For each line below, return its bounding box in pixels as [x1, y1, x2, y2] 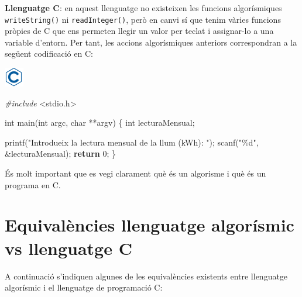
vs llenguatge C [5, 236, 132, 260]
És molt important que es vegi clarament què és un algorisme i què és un [5, 167, 266, 179]
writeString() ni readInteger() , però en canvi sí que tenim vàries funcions [5, 13, 281, 25]
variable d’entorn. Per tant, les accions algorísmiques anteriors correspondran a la [5, 36, 297, 48]
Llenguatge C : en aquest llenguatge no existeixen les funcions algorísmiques [5, 2, 282, 13]
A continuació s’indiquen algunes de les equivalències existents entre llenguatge [5, 270, 288, 282]
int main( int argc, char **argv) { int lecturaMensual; [5, 116, 195, 129]
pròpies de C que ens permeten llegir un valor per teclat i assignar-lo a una [5, 25, 274, 37]
